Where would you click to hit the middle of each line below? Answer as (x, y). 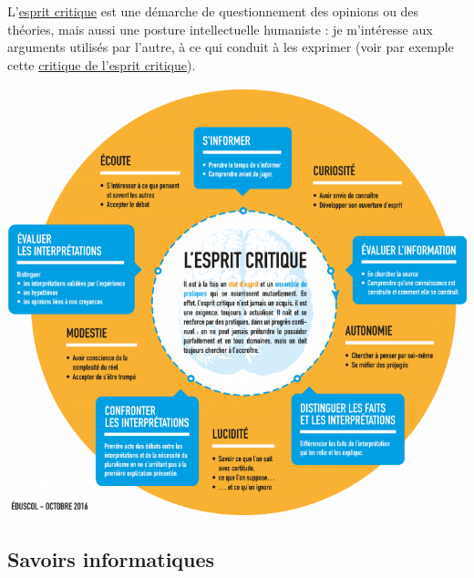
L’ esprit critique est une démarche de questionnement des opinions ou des (213, 11)
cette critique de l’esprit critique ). (102, 64)
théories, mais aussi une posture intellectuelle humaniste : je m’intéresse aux (220, 29)
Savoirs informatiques (111, 558)
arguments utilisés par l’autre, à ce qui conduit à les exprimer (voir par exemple (231, 47)
